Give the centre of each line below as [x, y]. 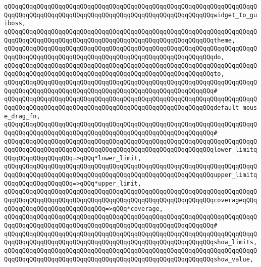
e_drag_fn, [22, 116]
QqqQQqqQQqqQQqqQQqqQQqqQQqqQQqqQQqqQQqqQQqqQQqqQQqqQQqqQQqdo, [114, 57]
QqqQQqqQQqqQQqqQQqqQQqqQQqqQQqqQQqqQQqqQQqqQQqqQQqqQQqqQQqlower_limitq [131, 150]
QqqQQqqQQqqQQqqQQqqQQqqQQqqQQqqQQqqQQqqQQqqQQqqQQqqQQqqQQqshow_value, [129, 259]
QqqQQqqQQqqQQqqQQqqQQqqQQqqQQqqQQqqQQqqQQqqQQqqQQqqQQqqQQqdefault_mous [131, 107]
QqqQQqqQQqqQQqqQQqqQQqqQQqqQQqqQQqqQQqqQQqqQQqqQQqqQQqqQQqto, [114, 74]
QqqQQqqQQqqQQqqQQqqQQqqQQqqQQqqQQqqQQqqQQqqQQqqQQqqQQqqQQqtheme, [120, 40]
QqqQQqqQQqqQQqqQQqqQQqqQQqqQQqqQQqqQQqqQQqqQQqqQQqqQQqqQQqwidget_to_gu [131, 15]
